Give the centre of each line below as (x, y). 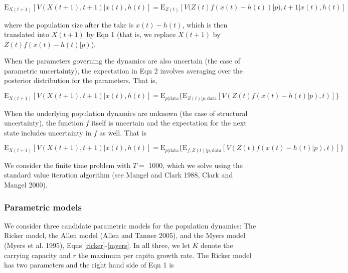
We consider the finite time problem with (67, 165)
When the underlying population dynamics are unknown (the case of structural (126, 113)
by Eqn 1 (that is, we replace (131, 34)
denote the (217, 245)
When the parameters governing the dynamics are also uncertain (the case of (122, 61)
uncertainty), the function (44, 123)
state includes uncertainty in (48, 132)
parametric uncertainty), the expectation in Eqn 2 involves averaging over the (124, 70)
